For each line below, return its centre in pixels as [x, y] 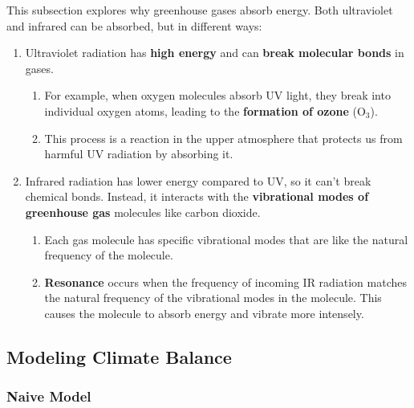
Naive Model [49, 396]
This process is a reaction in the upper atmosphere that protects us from [223, 138]
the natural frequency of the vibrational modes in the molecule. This [213, 298]
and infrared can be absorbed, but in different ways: [134, 25]
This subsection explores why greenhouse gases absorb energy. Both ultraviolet [200, 10]
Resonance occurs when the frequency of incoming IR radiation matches [226, 282]
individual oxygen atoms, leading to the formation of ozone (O [205, 110]
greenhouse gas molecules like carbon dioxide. [143, 212]
